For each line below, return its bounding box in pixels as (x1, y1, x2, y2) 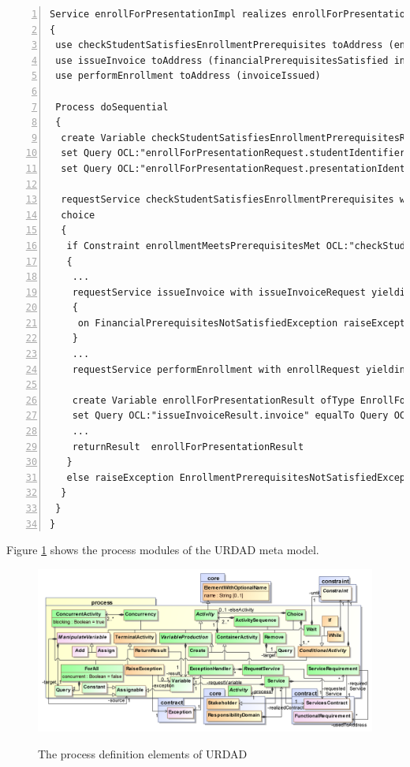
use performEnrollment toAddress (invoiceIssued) (55, 70, 321, 82)
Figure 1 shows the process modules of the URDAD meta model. (6, 542, 319, 558)
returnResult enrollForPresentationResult (72, 441, 304, 452)
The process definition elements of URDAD (38, 745, 248, 761)
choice (61, 209, 95, 221)
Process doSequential (55, 101, 169, 113)
